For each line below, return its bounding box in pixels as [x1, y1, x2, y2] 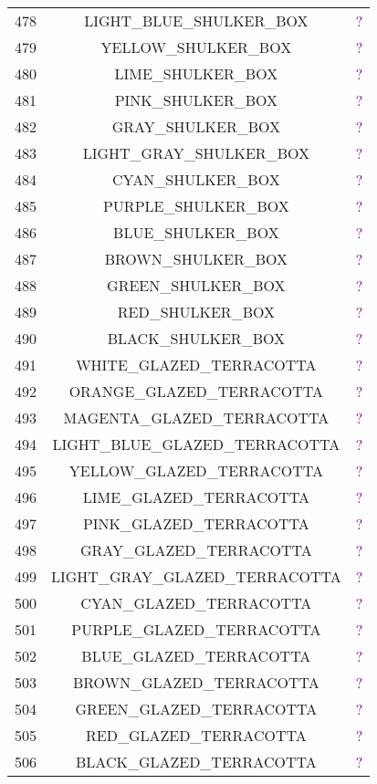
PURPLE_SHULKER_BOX [102, 195, 289, 216]
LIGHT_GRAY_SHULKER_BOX [82, 142, 309, 163]
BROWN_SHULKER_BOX [104, 248, 288, 269]
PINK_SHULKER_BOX [114, 89, 278, 110]
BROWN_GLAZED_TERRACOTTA [72, 672, 319, 693]
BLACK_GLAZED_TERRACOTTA [76, 751, 317, 772]
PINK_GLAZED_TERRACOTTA [82, 513, 309, 534]
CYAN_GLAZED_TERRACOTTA [80, 592, 312, 613]
